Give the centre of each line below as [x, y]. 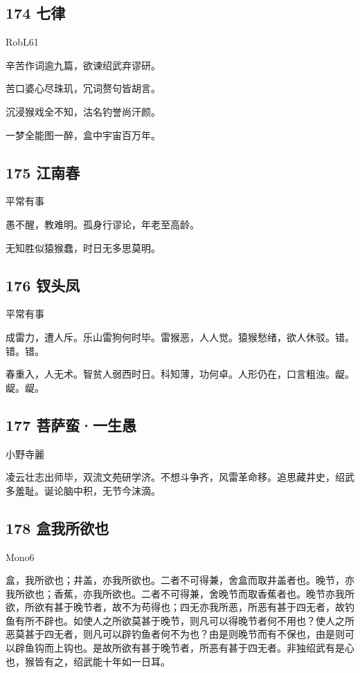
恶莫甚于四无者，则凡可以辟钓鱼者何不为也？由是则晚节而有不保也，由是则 [175, 634]
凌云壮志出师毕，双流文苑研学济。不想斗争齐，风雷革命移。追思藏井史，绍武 [180, 477]
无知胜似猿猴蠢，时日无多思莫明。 [83, 247]
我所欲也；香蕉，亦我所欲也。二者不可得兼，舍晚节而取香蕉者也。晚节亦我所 [180, 593]
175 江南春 [43, 172]
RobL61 [22, 42]
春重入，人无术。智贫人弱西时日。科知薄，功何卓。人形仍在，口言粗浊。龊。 [180, 374]
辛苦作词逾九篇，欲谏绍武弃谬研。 [83, 65]
